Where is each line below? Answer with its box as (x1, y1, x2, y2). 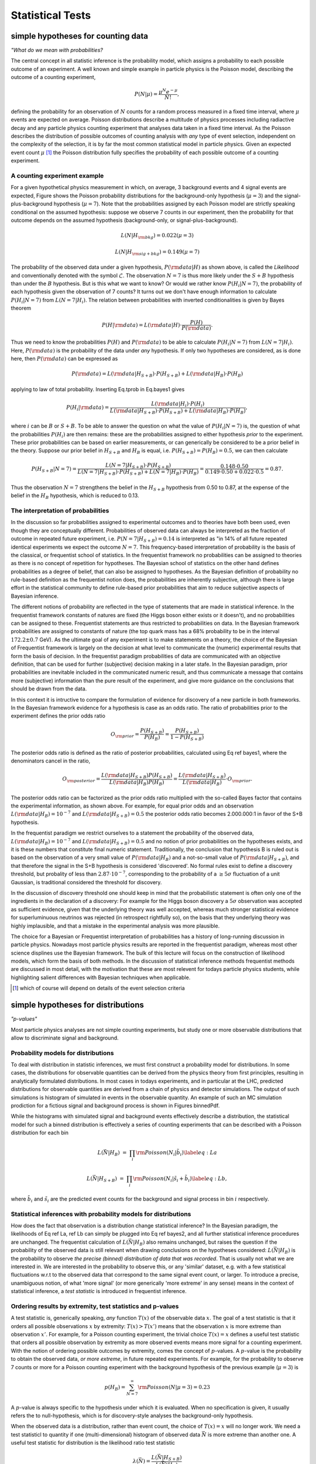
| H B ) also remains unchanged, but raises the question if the (132, 1239, 277, 1247)
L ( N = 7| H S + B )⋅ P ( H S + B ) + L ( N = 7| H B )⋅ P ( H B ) (77, 468, 199, 477)
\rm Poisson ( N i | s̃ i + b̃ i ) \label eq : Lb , (132, 1175, 228, 1183)
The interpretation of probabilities (11, 507, 109, 515)
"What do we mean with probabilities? (11, 47, 104, 54)
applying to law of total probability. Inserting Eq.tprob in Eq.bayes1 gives (11, 385, 185, 392)
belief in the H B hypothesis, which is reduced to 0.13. (11, 492, 140, 500)
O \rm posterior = (62, 776, 101, 784)
